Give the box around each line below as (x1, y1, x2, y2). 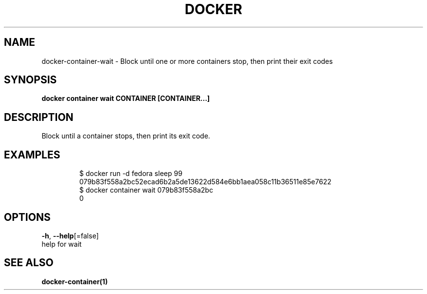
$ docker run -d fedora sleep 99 (79, 169, 183, 178)
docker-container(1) (41, 277, 108, 286)
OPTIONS (4, 211, 51, 223)
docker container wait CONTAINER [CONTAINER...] (41, 94, 210, 103)
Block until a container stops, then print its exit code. (41, 132, 211, 140)
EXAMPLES (4, 148, 60, 161)
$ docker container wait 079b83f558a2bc (79, 186, 213, 195)
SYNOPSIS (4, 74, 57, 86)
